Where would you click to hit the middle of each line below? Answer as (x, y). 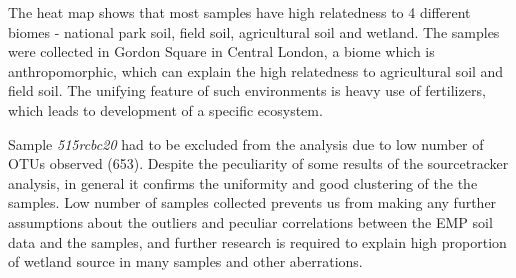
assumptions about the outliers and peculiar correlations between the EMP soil (250, 221)
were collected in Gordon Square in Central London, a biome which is (221, 51)
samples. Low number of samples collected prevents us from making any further (252, 202)
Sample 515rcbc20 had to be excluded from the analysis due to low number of (246, 143)
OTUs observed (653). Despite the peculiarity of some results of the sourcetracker (258, 163)
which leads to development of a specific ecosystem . (165, 109)
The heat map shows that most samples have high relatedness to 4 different (239, 12)
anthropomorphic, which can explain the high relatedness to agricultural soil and (256, 70)
